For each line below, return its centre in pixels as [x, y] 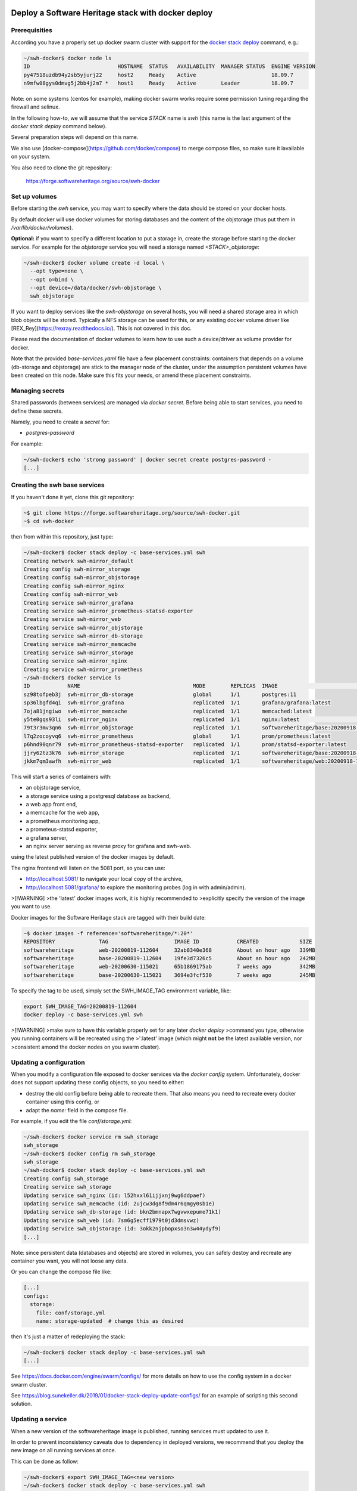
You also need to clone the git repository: [62, 168]
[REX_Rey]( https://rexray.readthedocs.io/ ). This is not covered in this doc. [101, 329]
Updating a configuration [48, 1062]
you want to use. [31, 907]
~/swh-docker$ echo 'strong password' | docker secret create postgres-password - [148, 460]
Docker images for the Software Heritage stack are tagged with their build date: [109, 917]
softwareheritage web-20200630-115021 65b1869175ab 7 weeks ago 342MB [169, 967]
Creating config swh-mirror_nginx [74, 586]
